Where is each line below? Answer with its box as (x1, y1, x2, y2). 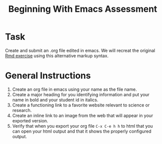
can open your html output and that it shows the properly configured (12, 128, 152, 134)
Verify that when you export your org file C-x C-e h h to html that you (12, 123, 153, 129)
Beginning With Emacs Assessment (8, 3, 158, 15)
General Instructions (5, 70, 91, 81)
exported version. (12, 117, 48, 124)
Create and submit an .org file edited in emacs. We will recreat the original (5, 47, 155, 53)
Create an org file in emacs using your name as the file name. (12, 86, 137, 92)
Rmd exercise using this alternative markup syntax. (5, 53, 109, 59)
